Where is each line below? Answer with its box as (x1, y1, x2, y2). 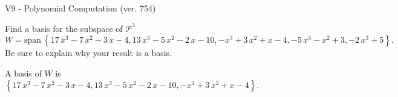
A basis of (5, 66, 42, 79)
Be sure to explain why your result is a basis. (5, 46, 172, 59)
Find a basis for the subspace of (5, 22, 123, 34)
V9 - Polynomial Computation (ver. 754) (5, 2, 156, 14)
